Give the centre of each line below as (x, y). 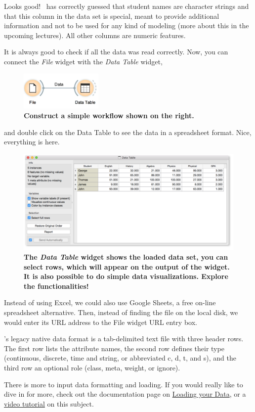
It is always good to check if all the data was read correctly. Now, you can (116, 52)
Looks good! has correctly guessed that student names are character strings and (127, 6)
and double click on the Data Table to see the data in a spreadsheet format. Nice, (128, 132)
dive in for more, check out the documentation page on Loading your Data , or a (125, 394)
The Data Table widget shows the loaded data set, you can (126, 257)
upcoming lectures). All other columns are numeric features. (95, 35)
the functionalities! (56, 286)
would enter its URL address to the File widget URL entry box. (101, 322)
